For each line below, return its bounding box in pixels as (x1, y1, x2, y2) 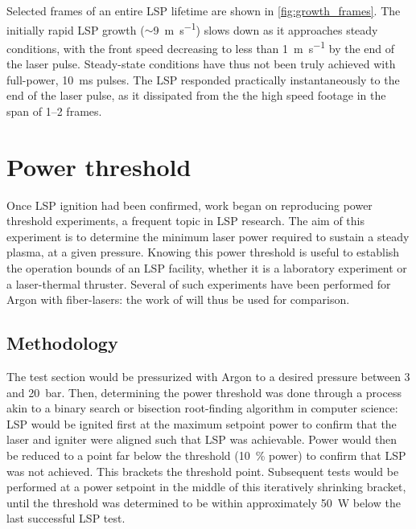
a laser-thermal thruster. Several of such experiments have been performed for (6, 275, 391, 292)
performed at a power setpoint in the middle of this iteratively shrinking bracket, (6, 478, 406, 495)
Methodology (6, 330, 118, 355)
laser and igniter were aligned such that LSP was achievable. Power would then (6, 431, 397, 448)
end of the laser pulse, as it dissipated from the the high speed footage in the (6, 87, 386, 104)
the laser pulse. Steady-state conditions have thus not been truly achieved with (6, 55, 396, 72)
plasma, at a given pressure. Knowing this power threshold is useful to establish (6, 244, 400, 260)
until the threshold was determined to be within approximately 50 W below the (6, 494, 401, 511)
